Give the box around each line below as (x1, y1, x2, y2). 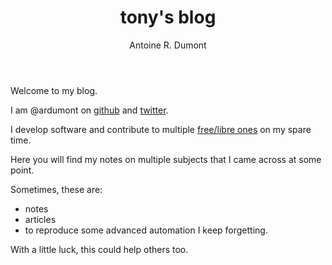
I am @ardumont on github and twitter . (10, 104, 169, 116)
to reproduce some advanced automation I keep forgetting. (24, 224, 268, 236)
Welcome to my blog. (10, 84, 98, 96)
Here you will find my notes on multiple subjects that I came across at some (10, 153, 322, 165)
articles (24, 213, 57, 225)
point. (10, 164, 35, 176)
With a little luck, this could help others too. (10, 243, 189, 255)
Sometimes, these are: (10, 183, 103, 195)
